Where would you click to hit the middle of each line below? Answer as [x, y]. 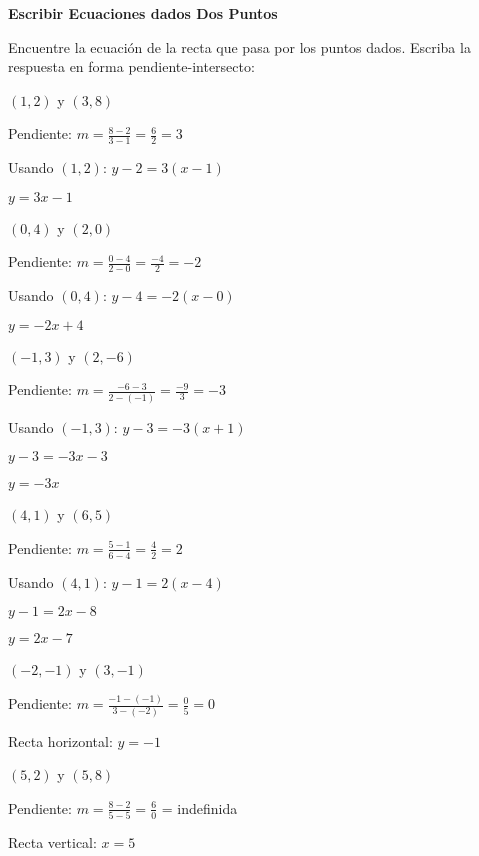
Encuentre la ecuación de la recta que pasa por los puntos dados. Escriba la [239, 46]
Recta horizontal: [60, 740]
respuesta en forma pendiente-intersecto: [131, 66]
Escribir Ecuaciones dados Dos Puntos [143, 13]
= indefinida [199, 807]
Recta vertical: [52, 842]
